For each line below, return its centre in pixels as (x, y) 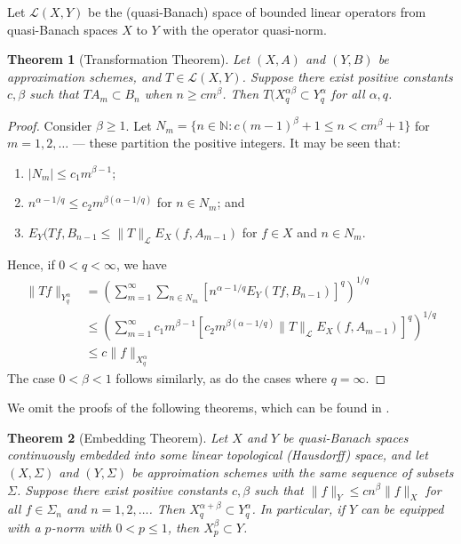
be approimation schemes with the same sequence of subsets (293, 472)
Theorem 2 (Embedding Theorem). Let (118, 437)
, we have (141, 264)
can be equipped (402, 509)
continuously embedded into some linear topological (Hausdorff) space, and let (218, 455)
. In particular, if (298, 509)
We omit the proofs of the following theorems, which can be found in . (199, 408)
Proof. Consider (50, 125)
